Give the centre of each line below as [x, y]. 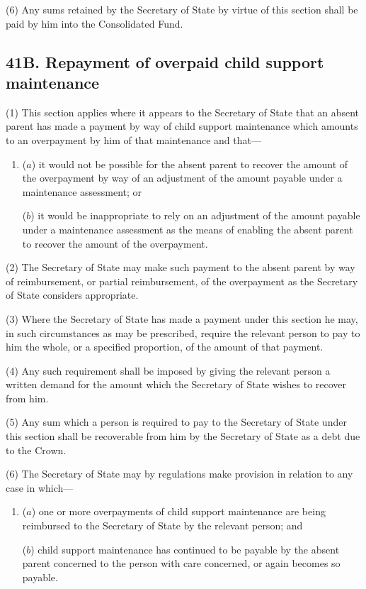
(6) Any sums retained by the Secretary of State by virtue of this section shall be [182, 9]
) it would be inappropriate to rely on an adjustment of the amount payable [195, 215]
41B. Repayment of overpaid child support [165, 61]
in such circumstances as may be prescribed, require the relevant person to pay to [183, 332]
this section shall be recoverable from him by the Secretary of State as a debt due [183, 436]
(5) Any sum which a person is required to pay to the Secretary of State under [176, 422]
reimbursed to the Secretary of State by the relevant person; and [162, 525]
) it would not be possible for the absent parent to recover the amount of [190, 164]
